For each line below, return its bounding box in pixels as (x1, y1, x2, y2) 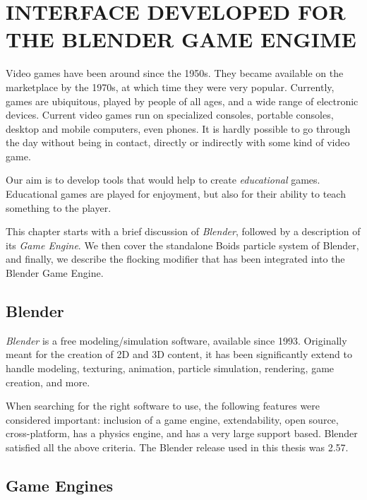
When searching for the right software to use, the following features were (6, 398, 320, 413)
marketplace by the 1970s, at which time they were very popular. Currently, (6, 79, 335, 94)
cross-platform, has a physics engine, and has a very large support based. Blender (6, 426, 358, 441)
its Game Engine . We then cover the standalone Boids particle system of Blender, (6, 237, 359, 252)
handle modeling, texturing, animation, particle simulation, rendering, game (6, 361, 335, 376)
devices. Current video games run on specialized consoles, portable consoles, (6, 107, 334, 122)
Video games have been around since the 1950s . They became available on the (6, 66, 344, 81)
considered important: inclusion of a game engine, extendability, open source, (6, 412, 339, 427)
